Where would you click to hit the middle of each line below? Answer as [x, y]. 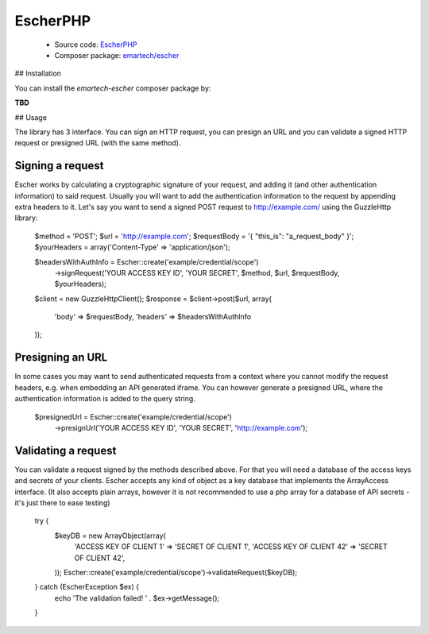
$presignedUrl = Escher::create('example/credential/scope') [133, 416]
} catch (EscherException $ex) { [87, 587]
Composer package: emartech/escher [117, 55]
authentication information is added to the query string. [105, 399]
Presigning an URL [61, 358]
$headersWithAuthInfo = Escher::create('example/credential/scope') [147, 261]
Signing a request [59, 166]
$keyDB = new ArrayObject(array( [110, 535]
